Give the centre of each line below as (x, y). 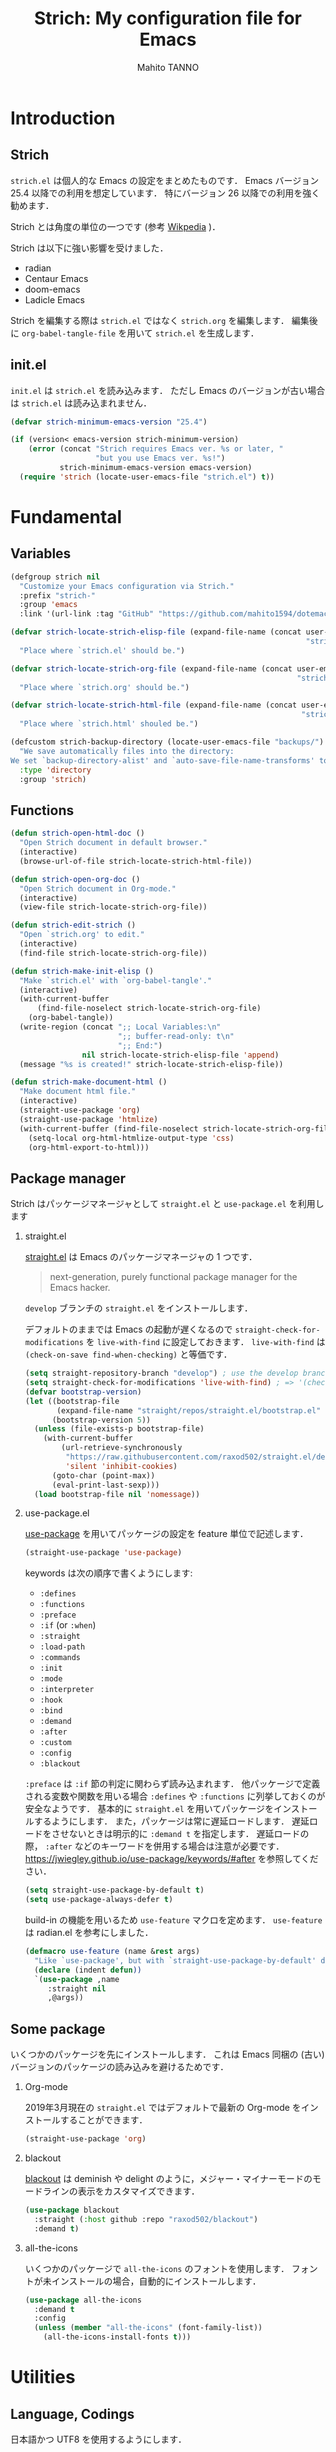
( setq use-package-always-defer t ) (99, 1900)
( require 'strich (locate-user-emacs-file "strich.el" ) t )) (147, 477)
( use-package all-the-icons (83, 2300)
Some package (58, 2028)
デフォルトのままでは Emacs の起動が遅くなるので (128, 1329)
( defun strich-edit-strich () (73, 925)
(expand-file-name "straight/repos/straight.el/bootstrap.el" (189, 1410)
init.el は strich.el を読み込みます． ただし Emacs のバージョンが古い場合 (168, 390)
